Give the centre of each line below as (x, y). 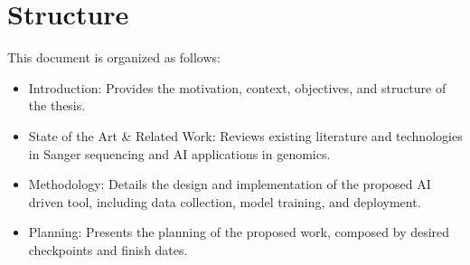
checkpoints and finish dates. (108, 249)
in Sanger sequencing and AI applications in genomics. (179, 153)
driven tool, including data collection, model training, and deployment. (225, 201)
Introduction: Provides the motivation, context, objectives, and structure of (237, 87)
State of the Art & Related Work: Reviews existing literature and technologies (245, 135)
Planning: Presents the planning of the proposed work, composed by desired (239, 232)
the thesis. (57, 105)
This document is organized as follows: (114, 57)
